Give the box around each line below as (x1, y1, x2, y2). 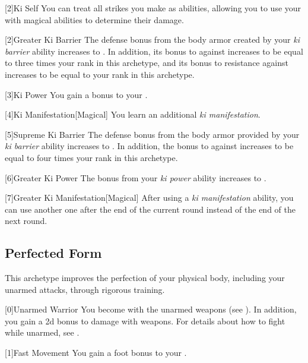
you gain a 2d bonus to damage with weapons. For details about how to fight (5, 314, 285, 327)
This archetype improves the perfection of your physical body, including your (5, 272, 285, 284)
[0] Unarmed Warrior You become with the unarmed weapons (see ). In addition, (5, 303, 297, 315)
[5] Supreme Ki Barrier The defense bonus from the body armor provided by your (5, 128, 300, 140)
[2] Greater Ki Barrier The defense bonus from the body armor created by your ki (5, 33, 300, 46)
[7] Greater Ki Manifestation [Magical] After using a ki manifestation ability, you (5, 191, 294, 204)
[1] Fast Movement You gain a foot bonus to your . (5, 346, 187, 359)
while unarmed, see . (5, 326, 80, 339)
